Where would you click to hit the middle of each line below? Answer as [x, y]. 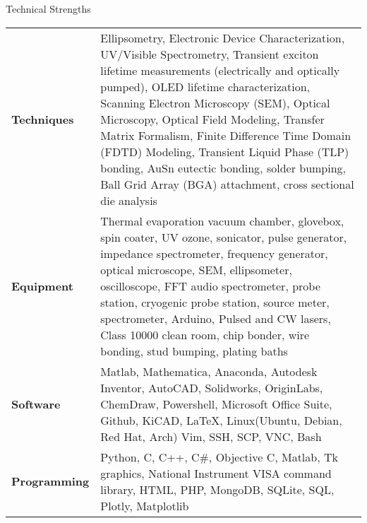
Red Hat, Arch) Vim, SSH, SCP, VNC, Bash [211, 436]
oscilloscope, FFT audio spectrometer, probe [210, 286]
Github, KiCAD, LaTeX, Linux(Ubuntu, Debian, [221, 420]
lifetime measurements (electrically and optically [220, 70]
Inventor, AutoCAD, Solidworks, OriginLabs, [212, 387]
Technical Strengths [48, 8]
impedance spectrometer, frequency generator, [214, 253]
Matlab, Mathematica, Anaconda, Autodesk [209, 371]
